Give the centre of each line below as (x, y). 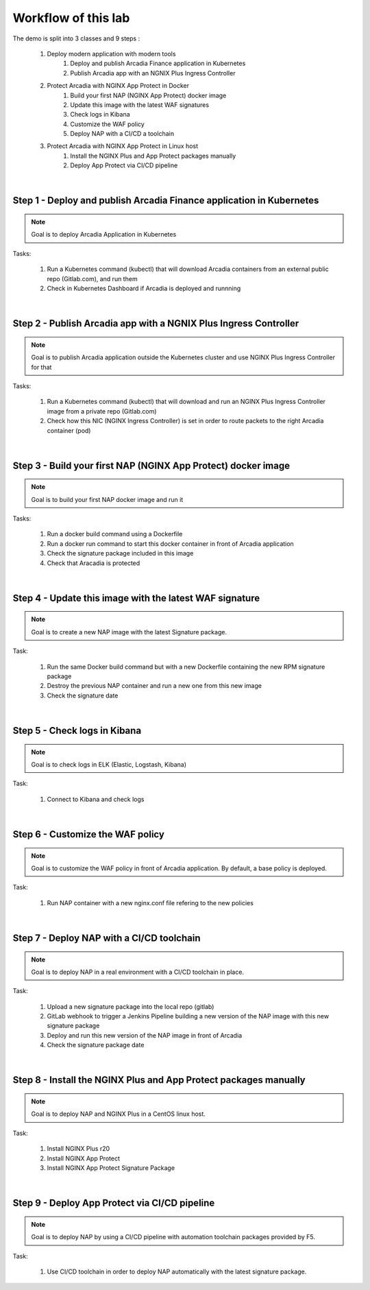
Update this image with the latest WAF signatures (139, 105)
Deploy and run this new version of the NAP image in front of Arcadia (145, 1035)
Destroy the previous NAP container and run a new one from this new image (154, 686)
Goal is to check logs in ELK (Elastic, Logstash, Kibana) (109, 764)
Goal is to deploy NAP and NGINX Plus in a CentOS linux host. (118, 1114)
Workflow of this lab (71, 18)
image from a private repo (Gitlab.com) (102, 411)
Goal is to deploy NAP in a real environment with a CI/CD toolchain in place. (138, 972)
